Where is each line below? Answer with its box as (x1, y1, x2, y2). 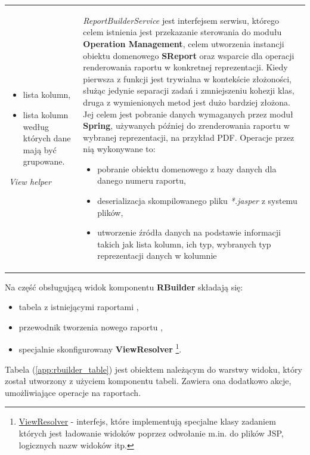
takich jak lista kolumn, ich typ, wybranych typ (97, 237, 271, 250)
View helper (9, 175, 51, 187)
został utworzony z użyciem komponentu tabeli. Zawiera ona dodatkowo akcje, (5, 374, 292, 387)
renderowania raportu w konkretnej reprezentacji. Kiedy (83, 61, 288, 73)
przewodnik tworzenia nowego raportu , (18, 320, 163, 333)
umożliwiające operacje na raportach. (5, 386, 141, 398)
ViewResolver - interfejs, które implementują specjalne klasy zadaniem (18, 415, 276, 428)
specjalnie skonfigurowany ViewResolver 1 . (18, 341, 182, 355)
